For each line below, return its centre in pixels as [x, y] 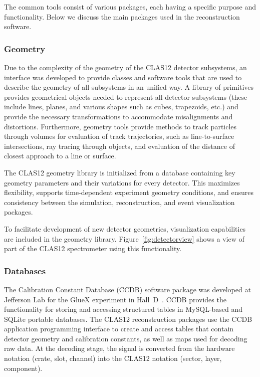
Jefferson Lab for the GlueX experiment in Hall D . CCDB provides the [115, 299]
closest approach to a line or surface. [60, 156]
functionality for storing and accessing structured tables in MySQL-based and [123, 309]
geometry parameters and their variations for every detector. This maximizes [122, 182]
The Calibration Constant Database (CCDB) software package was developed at [127, 289]
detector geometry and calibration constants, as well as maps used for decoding [126, 338]
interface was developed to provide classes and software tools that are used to [123, 77]
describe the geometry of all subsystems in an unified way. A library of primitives [129, 87]
